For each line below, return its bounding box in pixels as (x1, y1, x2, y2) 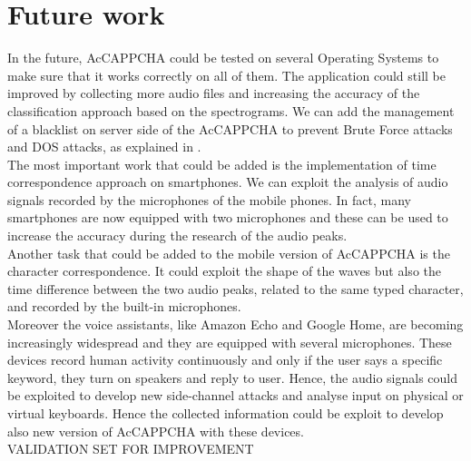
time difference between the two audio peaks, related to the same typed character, (7, 279, 464, 298)
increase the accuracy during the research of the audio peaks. (7, 226, 348, 245)
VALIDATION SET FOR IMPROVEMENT (7, 439, 254, 458)
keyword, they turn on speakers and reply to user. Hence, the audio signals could (7, 368, 458, 387)
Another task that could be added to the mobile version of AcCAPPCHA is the (7, 243, 450, 262)
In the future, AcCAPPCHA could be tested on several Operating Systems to (7, 48, 439, 67)
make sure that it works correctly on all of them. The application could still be (7, 65, 446, 84)
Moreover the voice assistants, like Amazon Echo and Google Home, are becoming (7, 315, 464, 334)
